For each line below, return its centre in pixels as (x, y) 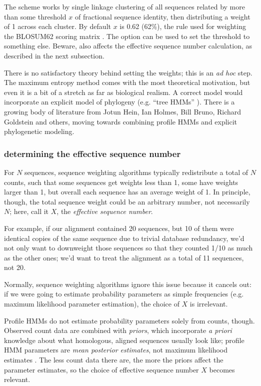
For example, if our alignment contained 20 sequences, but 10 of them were (119, 228)
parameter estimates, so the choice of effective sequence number (101, 369)
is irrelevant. (209, 304)
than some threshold (35, 16)
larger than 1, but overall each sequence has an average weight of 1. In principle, (127, 192)
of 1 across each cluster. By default (57, 26)
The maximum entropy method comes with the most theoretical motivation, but (127, 82)
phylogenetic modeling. (39, 131)
